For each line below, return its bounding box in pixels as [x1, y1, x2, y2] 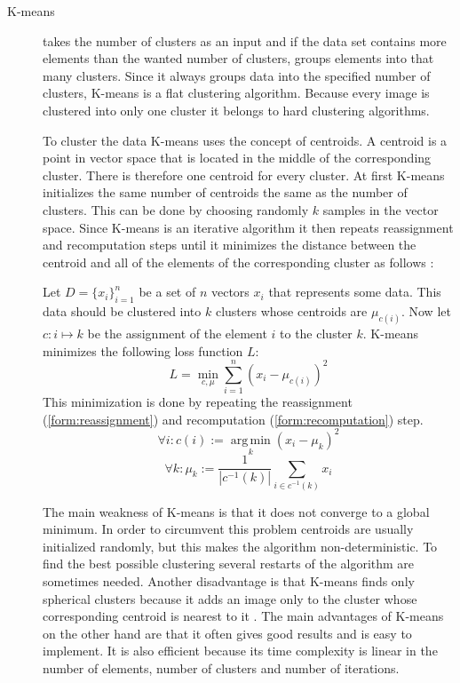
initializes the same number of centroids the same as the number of [43, 183, 408, 202]
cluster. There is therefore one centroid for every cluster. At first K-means [43, 165, 445, 184]
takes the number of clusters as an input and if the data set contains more [43, 31, 447, 50]
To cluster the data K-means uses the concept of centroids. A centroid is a [43, 131, 448, 149]
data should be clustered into [43, 302, 202, 321]
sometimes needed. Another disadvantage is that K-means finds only [43, 571, 415, 590]
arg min [230, 433, 271, 447]
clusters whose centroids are [215, 302, 368, 321]
